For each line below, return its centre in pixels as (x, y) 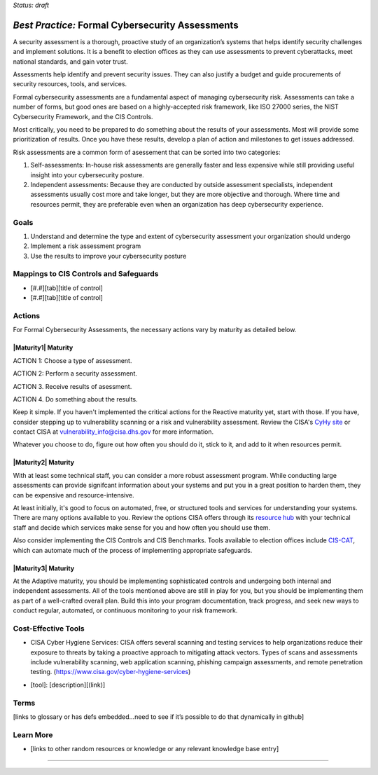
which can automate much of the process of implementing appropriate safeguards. (133, 550)
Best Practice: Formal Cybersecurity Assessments (126, 25)
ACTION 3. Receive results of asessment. (72, 386)
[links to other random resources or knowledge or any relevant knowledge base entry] (155, 749)
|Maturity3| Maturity (44, 568)
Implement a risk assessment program (86, 246)
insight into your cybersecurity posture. (87, 174)
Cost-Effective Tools (49, 629)
